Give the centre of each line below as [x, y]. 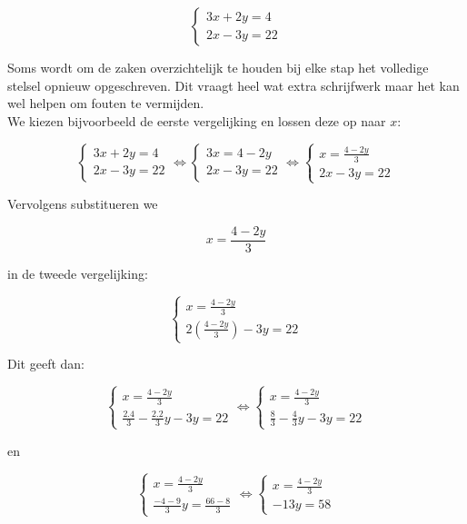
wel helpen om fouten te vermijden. [106, 103]
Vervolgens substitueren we [83, 204]
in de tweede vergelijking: [78, 273]
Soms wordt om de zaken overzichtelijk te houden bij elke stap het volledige [218, 67]
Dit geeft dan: [46, 364]
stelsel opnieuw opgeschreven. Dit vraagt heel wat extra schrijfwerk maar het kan [233, 85]
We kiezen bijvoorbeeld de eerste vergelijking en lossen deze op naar [197, 120]
